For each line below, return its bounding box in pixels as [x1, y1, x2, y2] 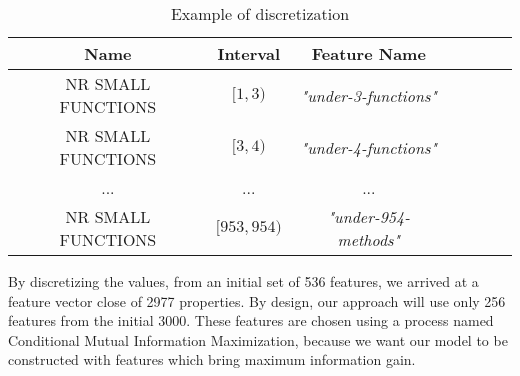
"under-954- [327, 205, 410, 228]
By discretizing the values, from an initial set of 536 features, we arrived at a [8, 271, 479, 291]
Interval [217, 42, 281, 65]
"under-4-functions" [300, 135, 437, 159]
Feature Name [311, 42, 426, 65]
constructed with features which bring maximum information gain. [8, 349, 416, 370]
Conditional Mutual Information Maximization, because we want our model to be [8, 329, 508, 350]
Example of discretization [170, 2, 350, 25]
